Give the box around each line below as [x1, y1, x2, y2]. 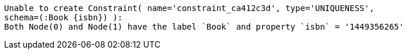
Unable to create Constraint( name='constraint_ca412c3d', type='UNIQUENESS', [4, 3, 375, 13]
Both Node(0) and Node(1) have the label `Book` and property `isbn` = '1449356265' [4, 22, 404, 31]
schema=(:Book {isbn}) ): [4, 13, 123, 22]
